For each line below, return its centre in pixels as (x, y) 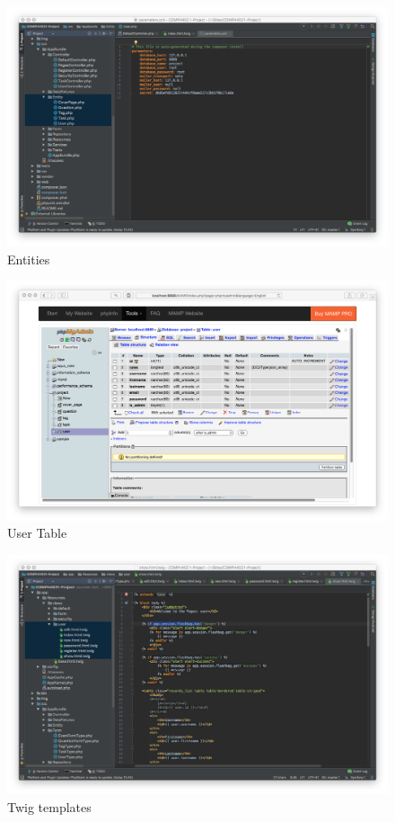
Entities (29, 259)
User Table (37, 533)
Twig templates (49, 806)
